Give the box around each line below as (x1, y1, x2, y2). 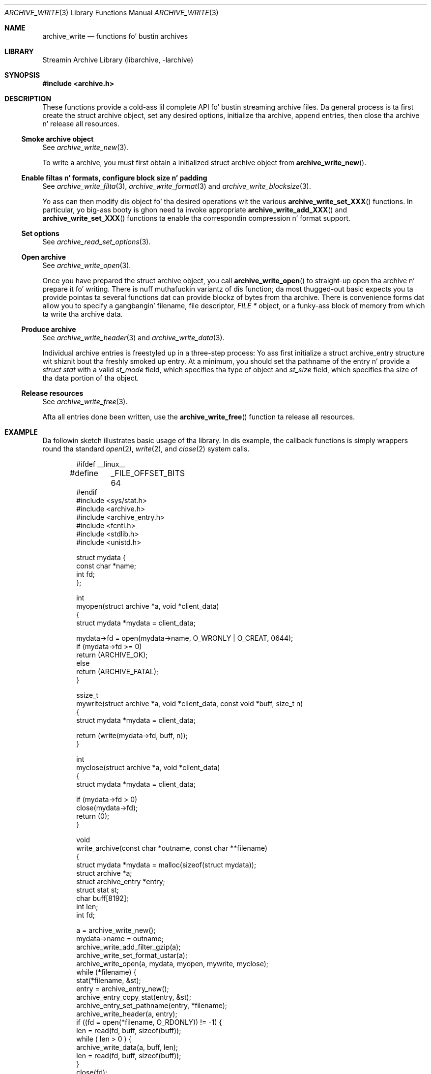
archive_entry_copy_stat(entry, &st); (76, 993, 191, 1001)
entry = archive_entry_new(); (76, 984, 169, 993)
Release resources (21, 389, 84, 397)
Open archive (21, 253, 66, 261)
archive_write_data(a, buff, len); (76, 1043, 178, 1051)
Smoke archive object (21, 135, 94, 143)
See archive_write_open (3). (42, 261, 131, 269)
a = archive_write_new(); (76, 926, 156, 934)
